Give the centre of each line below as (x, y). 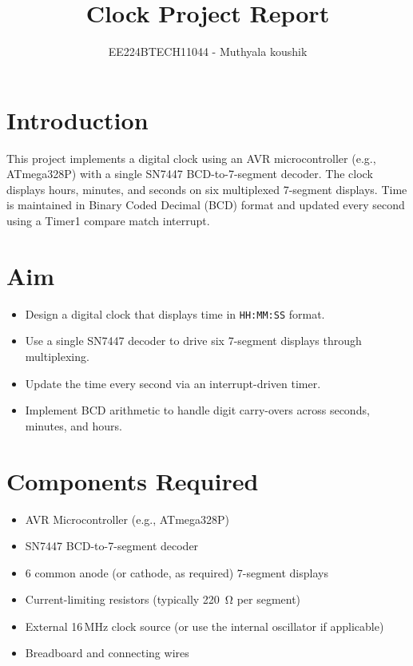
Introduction (77, 119)
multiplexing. (57, 356)
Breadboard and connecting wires (107, 653)
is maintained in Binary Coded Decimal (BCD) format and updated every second (206, 205)
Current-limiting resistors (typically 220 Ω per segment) (163, 599)
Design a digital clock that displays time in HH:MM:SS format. (175, 313)
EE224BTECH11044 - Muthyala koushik (208, 52)
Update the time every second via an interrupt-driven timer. (173, 383)
